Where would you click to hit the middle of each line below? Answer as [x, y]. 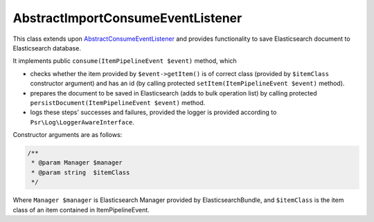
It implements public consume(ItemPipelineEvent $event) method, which [125, 61]
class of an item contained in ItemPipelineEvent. [81, 210]
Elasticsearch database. [47, 48]
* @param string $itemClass [81, 172]
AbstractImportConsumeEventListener [127, 18]
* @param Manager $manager [77, 163]
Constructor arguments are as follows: [68, 135]
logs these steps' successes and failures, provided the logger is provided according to [153, 112]
